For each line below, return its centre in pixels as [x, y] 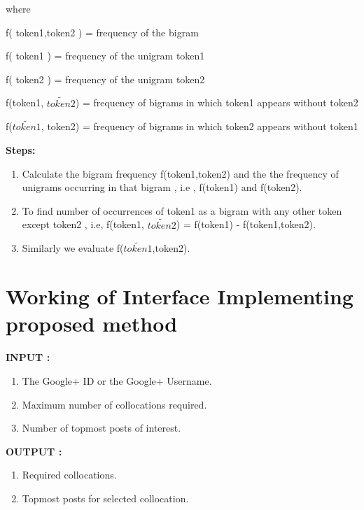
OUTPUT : [34, 451]
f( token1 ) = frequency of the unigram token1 [105, 56]
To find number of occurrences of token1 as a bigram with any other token [182, 210]
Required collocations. [69, 475]
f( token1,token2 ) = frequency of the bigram [102, 32]
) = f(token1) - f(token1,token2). [246, 224]
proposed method [92, 324]
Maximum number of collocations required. [114, 404]
